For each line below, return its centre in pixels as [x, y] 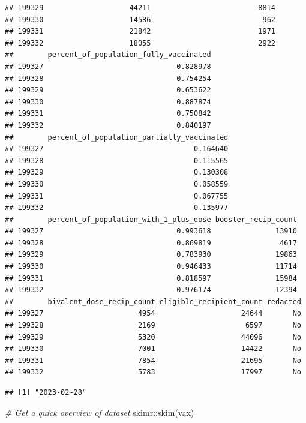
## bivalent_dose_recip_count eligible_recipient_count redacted [153, 301]
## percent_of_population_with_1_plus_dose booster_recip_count [151, 219]
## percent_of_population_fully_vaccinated [108, 55]
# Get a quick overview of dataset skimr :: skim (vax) [100, 412]
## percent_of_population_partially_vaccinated [117, 137]
